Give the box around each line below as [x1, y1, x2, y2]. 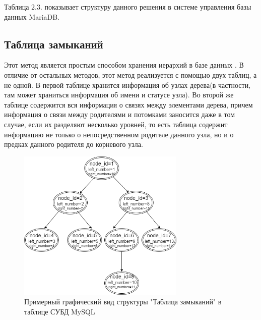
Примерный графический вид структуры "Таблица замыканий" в [24, 296, 222, 307]
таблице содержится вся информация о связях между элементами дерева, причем [4, 99, 253, 110]
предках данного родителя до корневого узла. [4, 139, 143, 149]
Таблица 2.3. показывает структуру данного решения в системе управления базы [4, 2, 251, 12]
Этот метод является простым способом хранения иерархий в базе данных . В [4, 60, 244, 70]
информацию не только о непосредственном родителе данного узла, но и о [4, 129, 234, 139]
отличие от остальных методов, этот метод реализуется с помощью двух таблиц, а [4, 69, 257, 80]
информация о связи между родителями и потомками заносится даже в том [4, 109, 235, 120]
